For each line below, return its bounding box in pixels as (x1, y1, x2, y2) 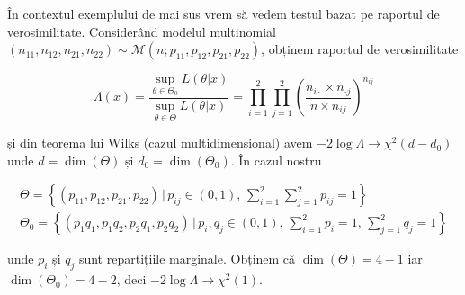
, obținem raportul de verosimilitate (261, 40, 459, 58)
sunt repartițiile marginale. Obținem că (78, 249, 296, 268)
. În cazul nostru (230, 150, 322, 169)
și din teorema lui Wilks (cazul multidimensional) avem (7, 133, 313, 152)
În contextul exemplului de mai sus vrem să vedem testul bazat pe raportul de (7, 4, 440, 22)
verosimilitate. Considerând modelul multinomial (7, 22, 276, 40)
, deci (116, 270, 147, 289)
